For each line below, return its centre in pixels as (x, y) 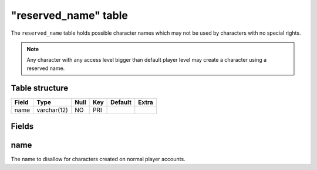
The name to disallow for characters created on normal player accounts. (98, 159)
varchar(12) (52, 110)
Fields (22, 126)
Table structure (40, 88)
